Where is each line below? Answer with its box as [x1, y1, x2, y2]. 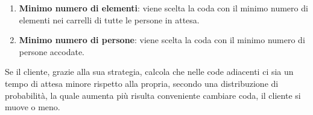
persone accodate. [19, 45, 85, 57]
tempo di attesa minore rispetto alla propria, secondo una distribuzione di [5, 77, 279, 89]
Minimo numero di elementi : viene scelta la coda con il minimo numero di [19, 2, 308, 14]
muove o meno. [5, 101, 60, 113]
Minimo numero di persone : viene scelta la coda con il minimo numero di [19, 34, 305, 46]
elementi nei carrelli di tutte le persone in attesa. [19, 13, 200, 26]
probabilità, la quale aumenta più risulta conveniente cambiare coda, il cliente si [5, 89, 301, 101]
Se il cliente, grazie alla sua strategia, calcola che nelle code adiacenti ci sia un [5, 65, 294, 78]
